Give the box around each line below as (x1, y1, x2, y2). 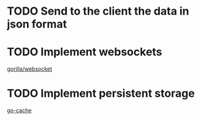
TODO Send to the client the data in (7, 4, 189, 18)
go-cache (7, 107, 32, 114)
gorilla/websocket (7, 65, 53, 72)
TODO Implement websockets (7, 45, 162, 59)
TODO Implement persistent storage (7, 86, 195, 101)
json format (7, 17, 67, 31)
